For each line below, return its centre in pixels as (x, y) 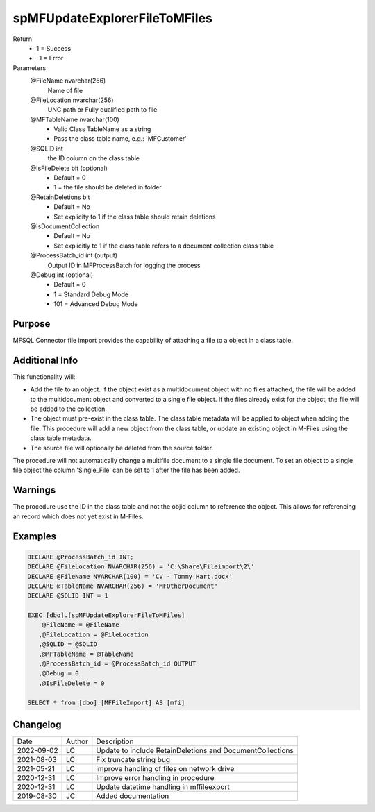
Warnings (34, 490)
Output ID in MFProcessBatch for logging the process (124, 265)
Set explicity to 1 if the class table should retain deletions (135, 217)
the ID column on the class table (94, 158)
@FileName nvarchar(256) (68, 81)
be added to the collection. (69, 409)
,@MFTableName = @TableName (86, 654)
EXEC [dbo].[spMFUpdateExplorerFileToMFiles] (106, 615)
